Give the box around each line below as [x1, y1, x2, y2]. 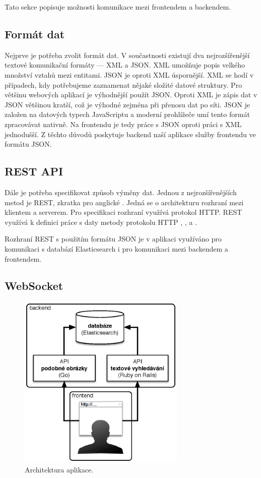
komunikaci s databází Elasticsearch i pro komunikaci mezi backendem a [5, 243, 228, 254]
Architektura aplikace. [25, 464, 94, 474]
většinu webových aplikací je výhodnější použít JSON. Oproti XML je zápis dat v [5, 89, 257, 100]
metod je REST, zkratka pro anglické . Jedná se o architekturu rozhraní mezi [5, 197, 244, 207]
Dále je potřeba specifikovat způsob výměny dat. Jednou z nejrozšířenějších [5, 187, 237, 197]
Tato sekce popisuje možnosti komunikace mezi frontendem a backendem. [5, 2, 231, 12]
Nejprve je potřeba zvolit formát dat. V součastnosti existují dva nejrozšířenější [5, 49, 250, 60]
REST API [5, 163, 63, 179]
